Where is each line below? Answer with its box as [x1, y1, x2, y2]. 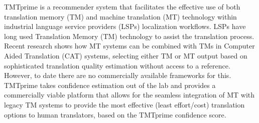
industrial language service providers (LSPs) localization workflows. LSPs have [4, 21, 246, 31]
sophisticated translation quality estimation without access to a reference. [4, 60, 230, 70]
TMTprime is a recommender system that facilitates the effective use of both [4, 1, 240, 11]
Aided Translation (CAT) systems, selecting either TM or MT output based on [4, 50, 247, 60]
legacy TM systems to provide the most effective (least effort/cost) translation [4, 99, 245, 109]
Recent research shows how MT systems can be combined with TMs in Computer [4, 40, 255, 51]
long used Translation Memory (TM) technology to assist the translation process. [4, 30, 254, 41]
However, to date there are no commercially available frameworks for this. [4, 70, 231, 80]
